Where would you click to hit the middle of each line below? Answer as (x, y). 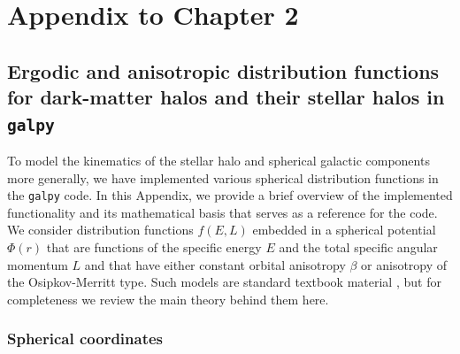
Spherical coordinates (85, 339)
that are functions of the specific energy (154, 246)
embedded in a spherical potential (344, 230)
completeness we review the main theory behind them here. (168, 299)
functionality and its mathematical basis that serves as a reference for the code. (222, 212)
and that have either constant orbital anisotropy (215, 264)
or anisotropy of (404, 264)
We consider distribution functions (100, 230)
